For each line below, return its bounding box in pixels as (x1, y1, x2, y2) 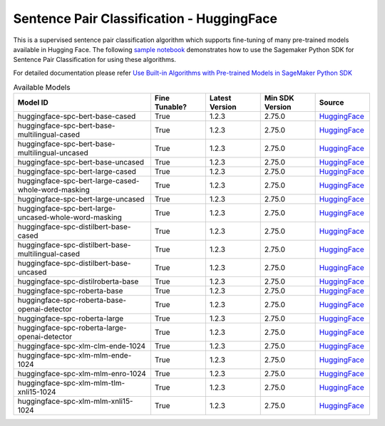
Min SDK (264, 93, 294, 103)
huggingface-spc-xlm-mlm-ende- (17, 350, 132, 360)
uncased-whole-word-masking (17, 212, 123, 222)
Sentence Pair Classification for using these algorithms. (13, 56, 176, 64)
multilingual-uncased (17, 148, 88, 158)
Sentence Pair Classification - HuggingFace (13, 11, 278, 26)
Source (319, 98, 344, 108)
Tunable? (154, 102, 187, 112)
